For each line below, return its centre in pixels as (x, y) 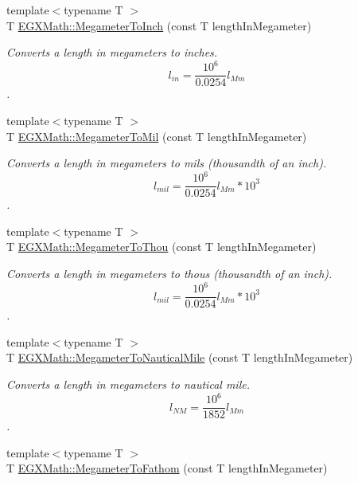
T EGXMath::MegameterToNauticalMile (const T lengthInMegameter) (180, 357)
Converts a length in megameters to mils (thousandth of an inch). (167, 163)
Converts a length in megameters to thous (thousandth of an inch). (169, 274)
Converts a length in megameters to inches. (112, 52)
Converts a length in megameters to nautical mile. (128, 384)
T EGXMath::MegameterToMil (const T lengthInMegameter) (157, 136)
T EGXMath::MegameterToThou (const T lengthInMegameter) (161, 247)
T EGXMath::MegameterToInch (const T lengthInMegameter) (159, 25)
